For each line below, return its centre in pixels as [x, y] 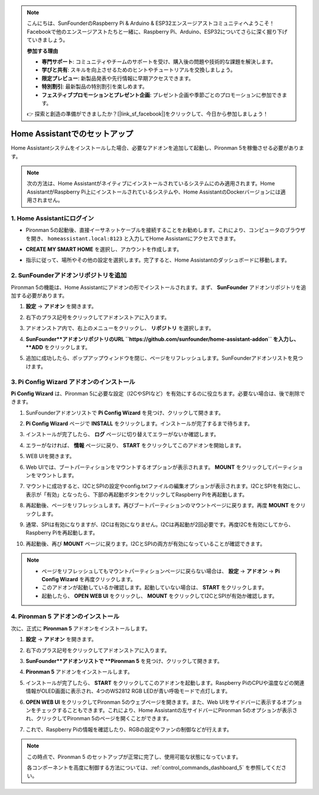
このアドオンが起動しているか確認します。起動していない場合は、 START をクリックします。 [154, 588]
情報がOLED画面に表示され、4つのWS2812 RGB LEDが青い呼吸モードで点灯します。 [128, 691]
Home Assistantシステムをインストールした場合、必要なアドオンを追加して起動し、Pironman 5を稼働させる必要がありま [157, 148]
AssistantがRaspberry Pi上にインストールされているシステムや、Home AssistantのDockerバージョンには [154, 192]
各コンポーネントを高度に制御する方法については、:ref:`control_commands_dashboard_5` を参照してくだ [154, 767]
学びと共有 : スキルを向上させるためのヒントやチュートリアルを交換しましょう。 [139, 70]
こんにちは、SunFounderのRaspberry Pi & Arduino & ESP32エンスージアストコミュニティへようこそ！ [151, 23]
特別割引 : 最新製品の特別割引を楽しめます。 [95, 86]
